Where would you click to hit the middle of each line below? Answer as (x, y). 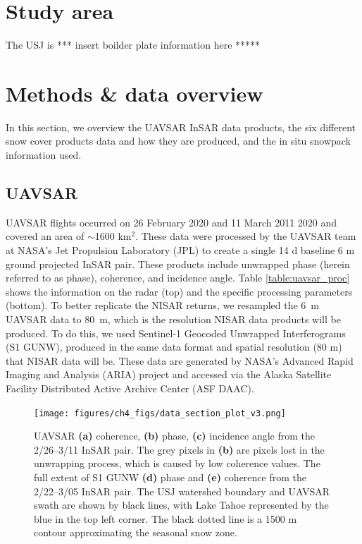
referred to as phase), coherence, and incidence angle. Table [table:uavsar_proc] (178, 278)
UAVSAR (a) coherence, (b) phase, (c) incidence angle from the (174, 436)
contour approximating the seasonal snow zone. (136, 532)
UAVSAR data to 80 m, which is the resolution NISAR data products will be (173, 319)
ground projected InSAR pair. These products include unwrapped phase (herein (178, 264)
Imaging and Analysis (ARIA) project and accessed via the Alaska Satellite (169, 374)
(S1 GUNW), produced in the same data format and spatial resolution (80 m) (174, 347)
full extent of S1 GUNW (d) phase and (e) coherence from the (170, 477)
